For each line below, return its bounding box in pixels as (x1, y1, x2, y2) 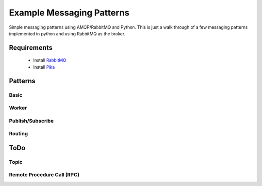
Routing (9, 130, 28, 137)
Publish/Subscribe (9, 117, 54, 124)
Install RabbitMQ (33, 57, 66, 63)
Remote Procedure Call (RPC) (9, 171, 80, 178)
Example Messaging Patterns (9, 7, 130, 18)
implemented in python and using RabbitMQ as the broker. (9, 31, 126, 36)
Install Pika (33, 64, 55, 70)
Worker (9, 105, 27, 111)
